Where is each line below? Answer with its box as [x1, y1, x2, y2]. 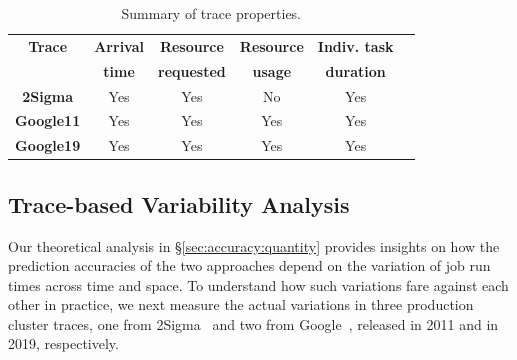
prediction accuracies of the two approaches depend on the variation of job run [8, 255, 491, 276]
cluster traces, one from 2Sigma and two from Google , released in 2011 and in [8, 313, 499, 334]
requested [158, 60, 226, 81]
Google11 [15, 110, 81, 131]
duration [325, 60, 386, 81]
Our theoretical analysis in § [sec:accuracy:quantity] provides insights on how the [8, 235, 500, 256]
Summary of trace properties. [121, 3, 302, 23]
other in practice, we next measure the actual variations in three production [8, 294, 474, 315]
